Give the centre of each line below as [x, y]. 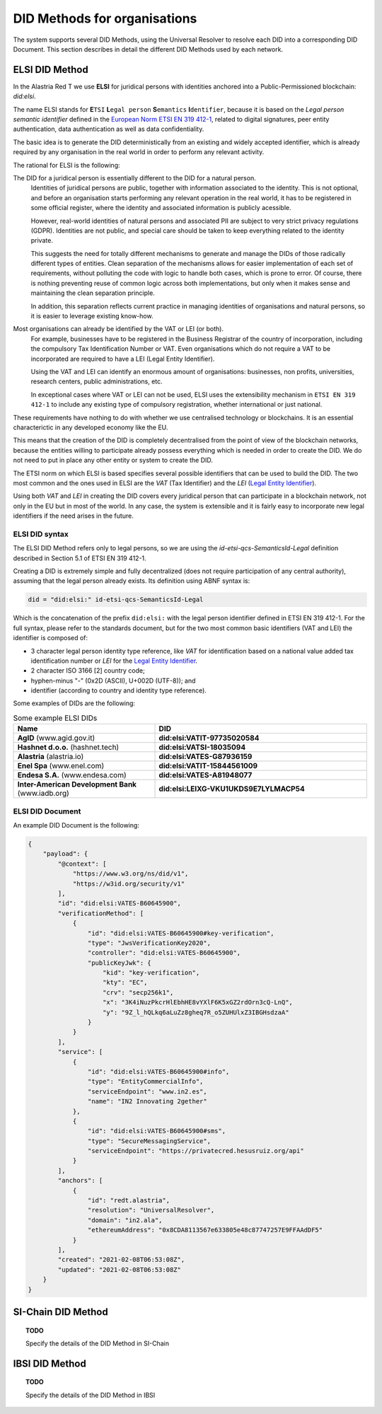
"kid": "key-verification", [151, 973]
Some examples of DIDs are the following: [74, 703]
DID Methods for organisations [105, 18]
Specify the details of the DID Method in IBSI [91, 1395]
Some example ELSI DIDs [55, 718]
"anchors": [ [80, 1181]
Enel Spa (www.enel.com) [61, 766]
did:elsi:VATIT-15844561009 [208, 766]
